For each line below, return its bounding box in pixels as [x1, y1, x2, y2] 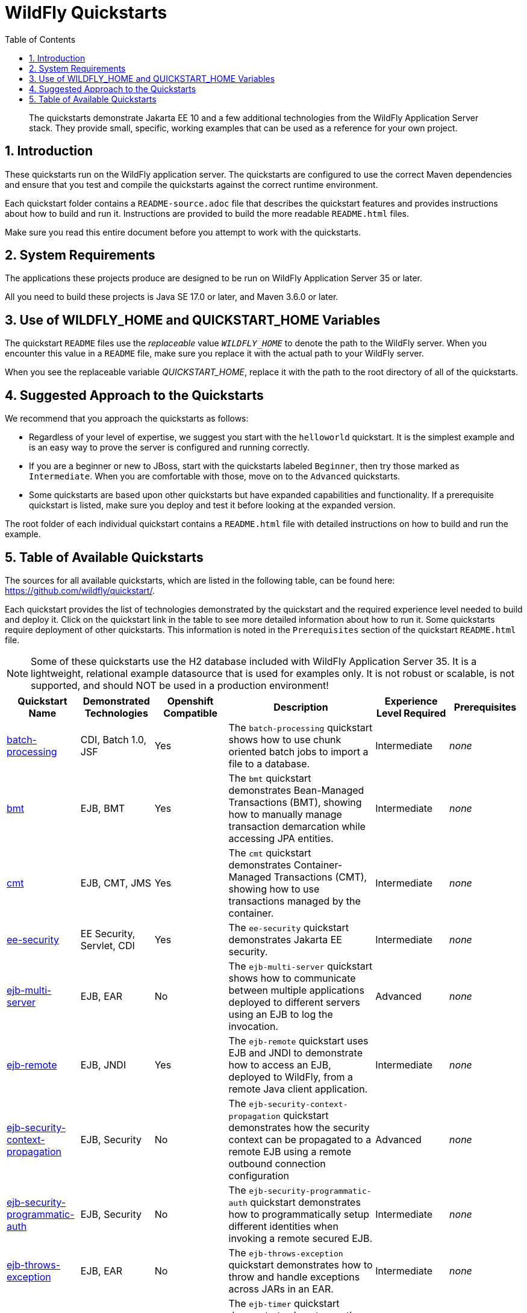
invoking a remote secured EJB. [228, 1232, 372, 1244]
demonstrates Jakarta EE [228, 933, 342, 946]
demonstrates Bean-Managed [228, 784, 364, 796]
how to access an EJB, [228, 1058, 331, 1071]
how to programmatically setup [228, 1208, 370, 1220]
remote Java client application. [228, 1082, 368, 1095]
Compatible [163, 706, 218, 719]
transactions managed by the [228, 894, 361, 907]
